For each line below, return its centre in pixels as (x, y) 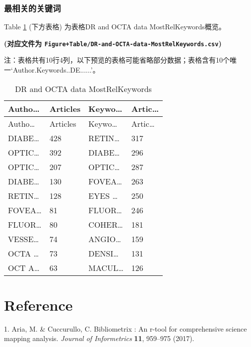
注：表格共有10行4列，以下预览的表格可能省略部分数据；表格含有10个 (117, 60)
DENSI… (103, 253)
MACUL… (106, 267)
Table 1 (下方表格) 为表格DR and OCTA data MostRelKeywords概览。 (115, 27)
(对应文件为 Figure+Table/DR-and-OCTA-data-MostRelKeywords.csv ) (113, 43)
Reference (38, 304)
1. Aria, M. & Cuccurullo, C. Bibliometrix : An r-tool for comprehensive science (125, 328)
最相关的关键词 (32, 8)
